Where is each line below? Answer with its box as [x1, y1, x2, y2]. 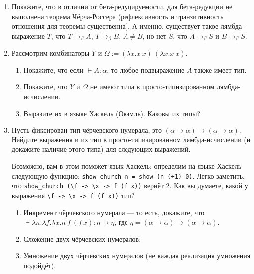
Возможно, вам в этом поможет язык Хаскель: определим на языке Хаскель [11, 160, 242, 171]
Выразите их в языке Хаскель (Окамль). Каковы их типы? [23, 108, 200, 118]
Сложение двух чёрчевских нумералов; [23, 233, 141, 244]
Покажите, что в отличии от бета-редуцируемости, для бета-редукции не [11, 1, 233, 11]
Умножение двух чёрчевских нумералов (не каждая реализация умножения [23, 250, 251, 261]
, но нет [142, 30, 167, 41]
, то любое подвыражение [107, 64, 185, 75]
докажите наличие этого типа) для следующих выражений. [11, 144, 191, 154]
